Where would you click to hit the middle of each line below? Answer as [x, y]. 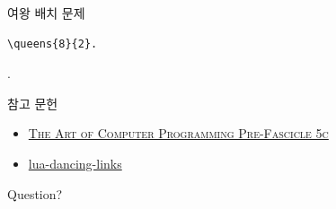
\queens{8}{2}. [53, 44]
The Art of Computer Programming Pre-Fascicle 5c [178, 133]
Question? [35, 193]
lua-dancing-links [75, 163]
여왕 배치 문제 [46, 13]
